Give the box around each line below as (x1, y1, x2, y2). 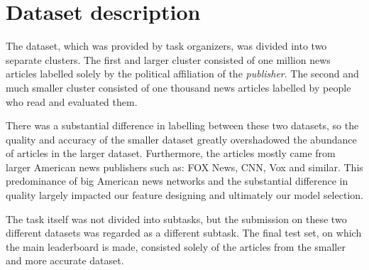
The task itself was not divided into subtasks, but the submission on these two (6, 211, 347, 226)
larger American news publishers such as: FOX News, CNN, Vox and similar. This (6, 159, 363, 174)
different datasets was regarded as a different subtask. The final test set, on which (6, 225, 362, 240)
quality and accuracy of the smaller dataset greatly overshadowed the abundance (6, 131, 357, 146)
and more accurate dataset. (6, 253, 124, 268)
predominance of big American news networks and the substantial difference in (6, 173, 348, 188)
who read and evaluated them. (6, 94, 138, 109)
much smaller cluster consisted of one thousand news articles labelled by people (6, 80, 351, 94)
